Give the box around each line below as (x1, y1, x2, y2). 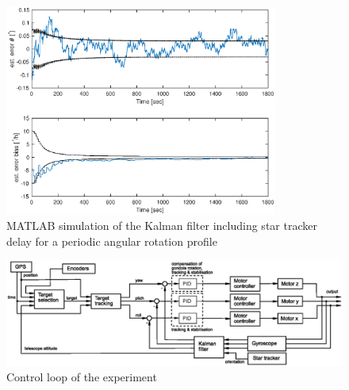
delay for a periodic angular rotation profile (6, 232, 217, 249)
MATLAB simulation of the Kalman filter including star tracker (6, 217, 317, 234)
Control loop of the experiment (6, 369, 157, 385)
